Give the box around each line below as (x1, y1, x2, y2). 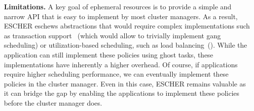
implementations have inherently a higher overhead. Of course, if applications (4, 59, 238, 69)
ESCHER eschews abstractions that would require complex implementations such (4, 21, 250, 31)
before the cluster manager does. (4, 97, 102, 108)
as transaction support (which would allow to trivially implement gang (4, 30, 221, 40)
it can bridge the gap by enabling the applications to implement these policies (4, 88, 240, 98)
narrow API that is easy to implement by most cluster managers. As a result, (4, 11, 238, 21)
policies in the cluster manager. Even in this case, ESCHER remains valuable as (4, 78, 246, 88)
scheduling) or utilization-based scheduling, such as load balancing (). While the (4, 40, 247, 50)
